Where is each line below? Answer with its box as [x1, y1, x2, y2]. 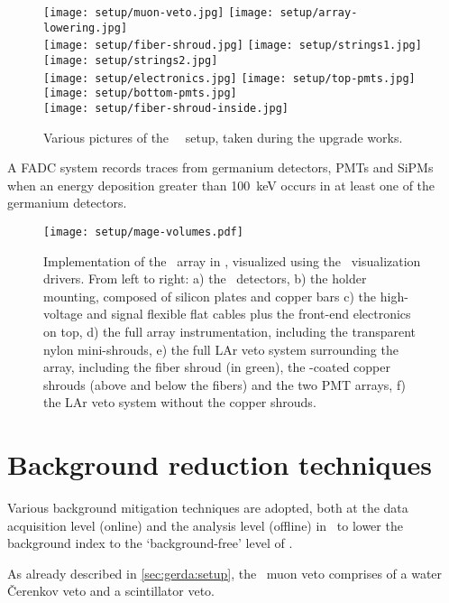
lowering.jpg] [43, 21, 128, 34]
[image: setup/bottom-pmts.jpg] [43, 87, 237, 100]
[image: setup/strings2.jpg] [43, 53, 218, 67]
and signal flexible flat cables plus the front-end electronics [87, 304, 411, 323]
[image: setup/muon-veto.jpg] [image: [43, 6, 274, 19]
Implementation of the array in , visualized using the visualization [43, 251, 421, 270]
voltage [43, 304, 83, 323]
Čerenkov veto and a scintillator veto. [7, 581, 215, 600]
